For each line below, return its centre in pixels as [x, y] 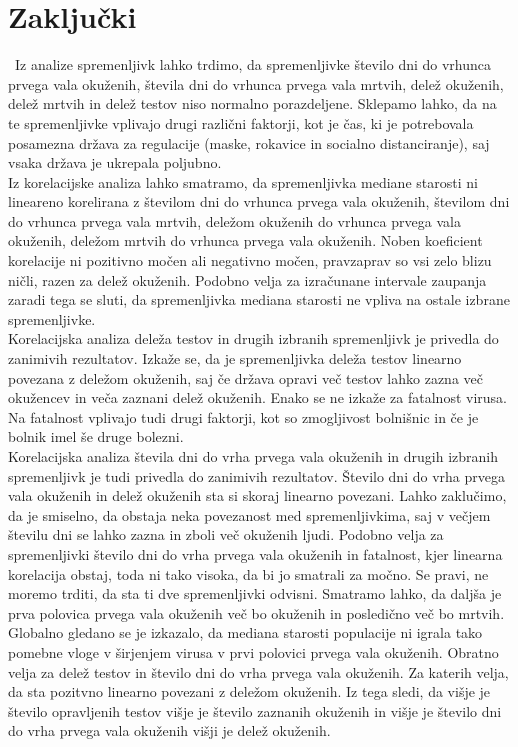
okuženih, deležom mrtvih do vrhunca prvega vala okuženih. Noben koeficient [245, 240]
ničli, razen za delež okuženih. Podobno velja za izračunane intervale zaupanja [247, 279]
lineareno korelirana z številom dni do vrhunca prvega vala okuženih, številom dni [259, 201]
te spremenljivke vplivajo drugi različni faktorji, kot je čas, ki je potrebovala [241, 122]
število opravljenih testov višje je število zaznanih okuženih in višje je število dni [255, 710]
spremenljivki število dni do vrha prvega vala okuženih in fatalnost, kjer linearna [255, 553]
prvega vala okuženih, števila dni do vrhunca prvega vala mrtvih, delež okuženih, [256, 83]
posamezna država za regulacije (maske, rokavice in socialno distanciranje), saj [249, 142]
